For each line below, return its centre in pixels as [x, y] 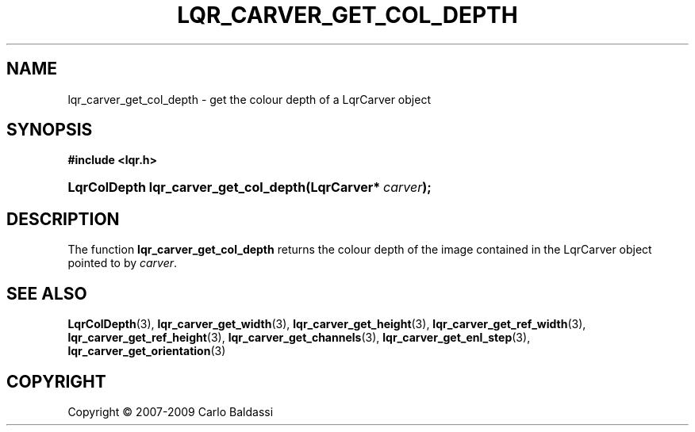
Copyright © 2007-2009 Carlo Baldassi [171, 411]
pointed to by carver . [123, 263]
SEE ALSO [47, 293]
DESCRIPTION [63, 219]
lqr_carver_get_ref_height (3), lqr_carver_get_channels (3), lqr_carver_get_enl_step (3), [299, 338]
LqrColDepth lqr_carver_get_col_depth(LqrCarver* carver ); [250, 187]
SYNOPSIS [50, 130]
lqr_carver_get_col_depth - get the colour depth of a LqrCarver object [249, 99]
